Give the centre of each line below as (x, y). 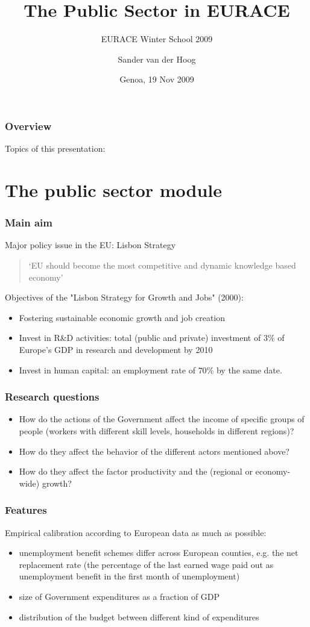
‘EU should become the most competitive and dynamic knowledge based (162, 265)
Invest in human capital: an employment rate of (107, 370)
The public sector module (114, 189)
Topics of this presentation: (55, 148)
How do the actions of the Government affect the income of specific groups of (162, 419)
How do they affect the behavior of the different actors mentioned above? (154, 451)
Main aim (29, 223)
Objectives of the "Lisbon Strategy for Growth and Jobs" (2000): (124, 297)
